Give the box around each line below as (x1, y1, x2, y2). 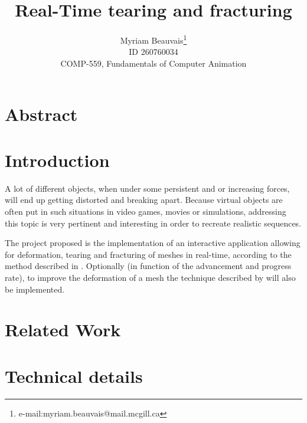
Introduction (5, 147, 110, 172)
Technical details (5, 363, 143, 388)
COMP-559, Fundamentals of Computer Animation (60, 57, 247, 69)
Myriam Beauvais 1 (120, 32, 187, 46)
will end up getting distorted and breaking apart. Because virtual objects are (5, 194, 283, 206)
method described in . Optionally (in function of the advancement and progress (5, 260, 292, 272)
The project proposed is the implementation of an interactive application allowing (5, 237, 301, 249)
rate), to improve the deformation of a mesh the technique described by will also (5, 271, 296, 284)
